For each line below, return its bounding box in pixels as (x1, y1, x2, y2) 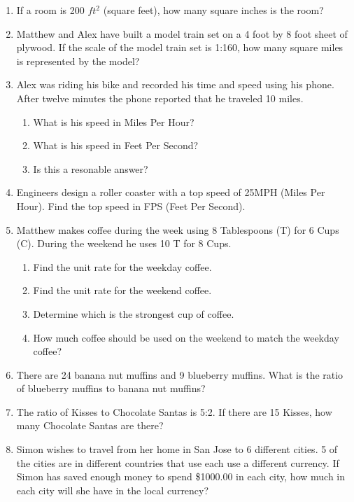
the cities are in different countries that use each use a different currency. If (16, 455, 339, 470)
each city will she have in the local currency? (16, 482, 209, 497)
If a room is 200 (16, 3, 85, 17)
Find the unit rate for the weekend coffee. (33, 283, 212, 298)
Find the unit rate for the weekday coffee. (33, 259, 212, 274)
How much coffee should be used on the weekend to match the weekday (33, 330, 339, 344)
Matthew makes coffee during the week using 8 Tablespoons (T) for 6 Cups (16, 222, 339, 237)
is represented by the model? (16, 53, 140, 68)
